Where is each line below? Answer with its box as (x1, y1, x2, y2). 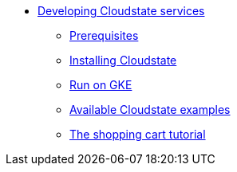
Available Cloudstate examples (69, 103, 231, 116)
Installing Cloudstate (69, 53, 177, 67)
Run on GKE (69, 78, 132, 92)
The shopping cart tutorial (69, 127, 206, 141)
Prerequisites (69, 29, 139, 42)
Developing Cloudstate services (38, 4, 205, 18)
